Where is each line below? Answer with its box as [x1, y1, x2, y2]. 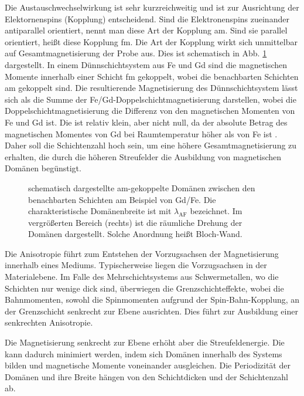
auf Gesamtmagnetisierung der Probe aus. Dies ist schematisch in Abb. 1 [5, 47, 267, 59]
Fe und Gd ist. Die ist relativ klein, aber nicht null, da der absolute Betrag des [5, 116, 288, 128]
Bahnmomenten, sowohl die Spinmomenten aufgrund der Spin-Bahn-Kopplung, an [5, 293, 300, 306]
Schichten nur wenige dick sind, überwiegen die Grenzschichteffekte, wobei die [5, 282, 284, 294]
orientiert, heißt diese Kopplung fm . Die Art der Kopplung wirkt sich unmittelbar [5, 35, 298, 48]
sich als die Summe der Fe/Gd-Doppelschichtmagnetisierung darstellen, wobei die [5, 93, 296, 105]
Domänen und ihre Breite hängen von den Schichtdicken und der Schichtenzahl [5, 370, 288, 383]
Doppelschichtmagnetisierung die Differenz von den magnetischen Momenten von [5, 104, 295, 117]
